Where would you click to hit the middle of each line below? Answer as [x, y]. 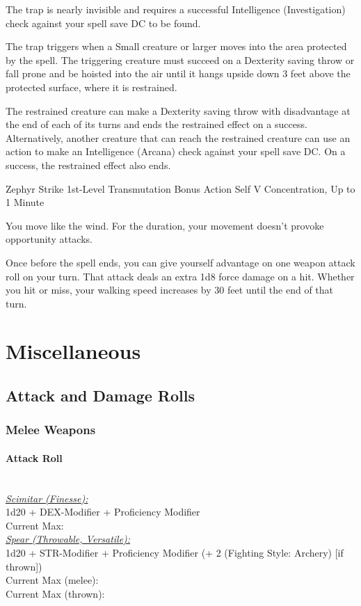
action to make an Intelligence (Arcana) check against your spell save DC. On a [176, 151]
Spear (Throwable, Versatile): [68, 539]
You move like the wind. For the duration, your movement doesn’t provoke [165, 225]
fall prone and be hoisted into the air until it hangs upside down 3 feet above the [178, 73]
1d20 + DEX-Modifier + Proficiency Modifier [103, 512]
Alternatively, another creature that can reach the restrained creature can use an [178, 137]
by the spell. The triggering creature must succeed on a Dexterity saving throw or [180, 59]
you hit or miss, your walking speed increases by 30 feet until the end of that [170, 290]
